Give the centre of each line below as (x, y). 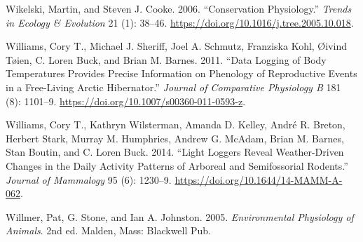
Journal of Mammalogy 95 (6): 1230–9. (89, 179)
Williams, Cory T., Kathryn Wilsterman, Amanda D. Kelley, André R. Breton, (176, 125)
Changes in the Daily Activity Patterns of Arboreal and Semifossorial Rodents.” (177, 165)
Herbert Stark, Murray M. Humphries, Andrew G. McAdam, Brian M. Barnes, (175, 138)
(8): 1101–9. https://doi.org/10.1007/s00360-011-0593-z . (126, 101)
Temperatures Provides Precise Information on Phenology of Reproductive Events (181, 73)
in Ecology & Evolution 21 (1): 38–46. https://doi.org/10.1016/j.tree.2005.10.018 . (180, 22)
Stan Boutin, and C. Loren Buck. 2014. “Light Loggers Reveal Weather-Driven (175, 152)
